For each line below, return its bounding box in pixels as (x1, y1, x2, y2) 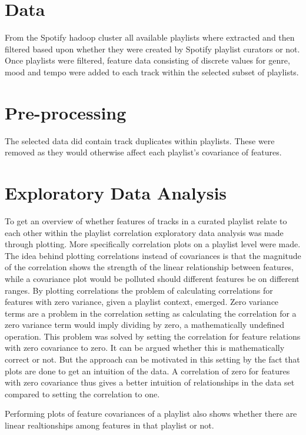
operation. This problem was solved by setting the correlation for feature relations (5, 330, 301, 342)
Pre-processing (5, 100, 127, 124)
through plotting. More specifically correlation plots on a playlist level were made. (5, 238, 301, 250)
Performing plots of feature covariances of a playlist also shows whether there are (5, 407, 297, 420)
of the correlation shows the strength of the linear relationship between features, (5, 261, 294, 273)
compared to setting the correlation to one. (5, 387, 160, 400)
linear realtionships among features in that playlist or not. (5, 419, 214, 431)
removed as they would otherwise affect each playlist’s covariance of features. (5, 146, 282, 158)
